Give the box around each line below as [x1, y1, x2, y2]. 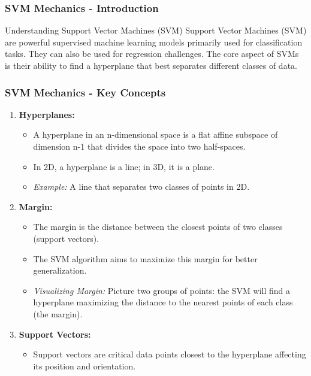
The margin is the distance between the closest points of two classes [33, 220, 283, 233]
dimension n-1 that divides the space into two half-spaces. [33, 140, 246, 152]
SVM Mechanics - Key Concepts [5, 84, 166, 99]
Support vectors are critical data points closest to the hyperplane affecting [33, 348, 306, 360]
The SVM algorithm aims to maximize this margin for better [33, 252, 258, 265]
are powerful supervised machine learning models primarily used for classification [5, 35, 303, 48]
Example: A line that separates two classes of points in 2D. [33, 180, 250, 193]
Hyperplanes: [19, 108, 75, 120]
